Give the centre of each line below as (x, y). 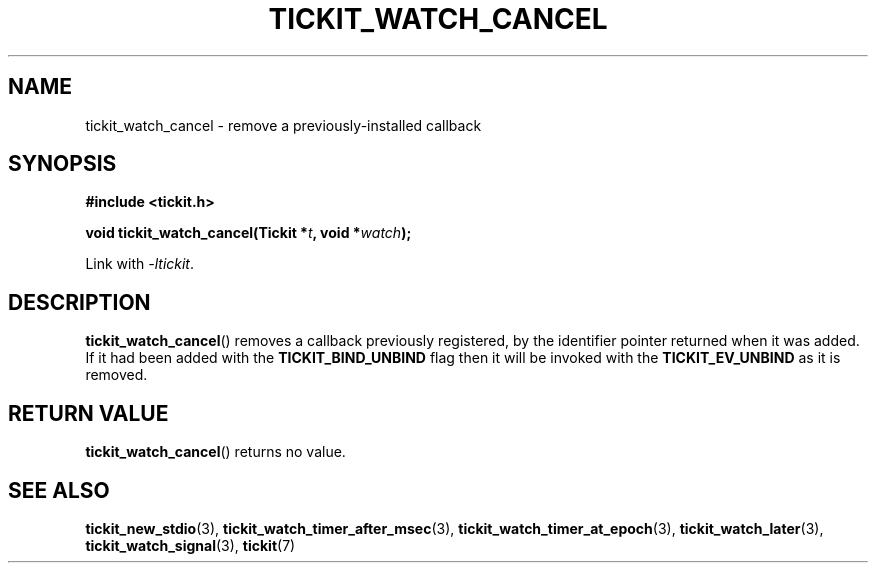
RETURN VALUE (88, 413)
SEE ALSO (59, 490)
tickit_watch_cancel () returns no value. (215, 452)
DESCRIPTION (79, 302)
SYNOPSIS (62, 164)
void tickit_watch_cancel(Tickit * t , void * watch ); (248, 233)
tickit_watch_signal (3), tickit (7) (190, 545)
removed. (116, 375)
